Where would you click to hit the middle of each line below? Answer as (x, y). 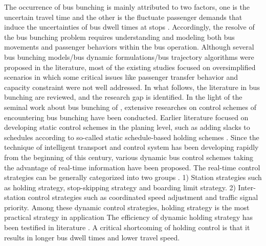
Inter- (247, 187)
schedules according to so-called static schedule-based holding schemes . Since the (132, 137)
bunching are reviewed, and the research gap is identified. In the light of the (123, 97)
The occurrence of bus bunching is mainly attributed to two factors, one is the (127, 7)
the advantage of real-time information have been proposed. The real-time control (132, 167)
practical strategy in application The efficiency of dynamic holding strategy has (129, 217)
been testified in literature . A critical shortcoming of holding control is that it (127, 227)
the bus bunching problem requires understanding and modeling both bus (119, 37)
